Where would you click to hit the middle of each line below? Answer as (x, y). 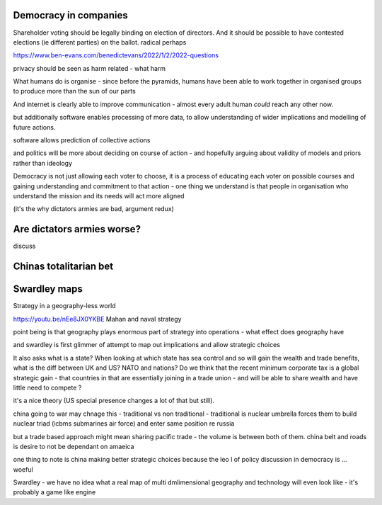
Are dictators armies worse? (77, 229)
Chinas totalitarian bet (63, 267)
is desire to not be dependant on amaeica (74, 446)
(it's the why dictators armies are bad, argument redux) (94, 209)
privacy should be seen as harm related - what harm (89, 68)
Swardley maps (48, 289)
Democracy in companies (70, 15)
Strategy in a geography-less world (64, 306)
